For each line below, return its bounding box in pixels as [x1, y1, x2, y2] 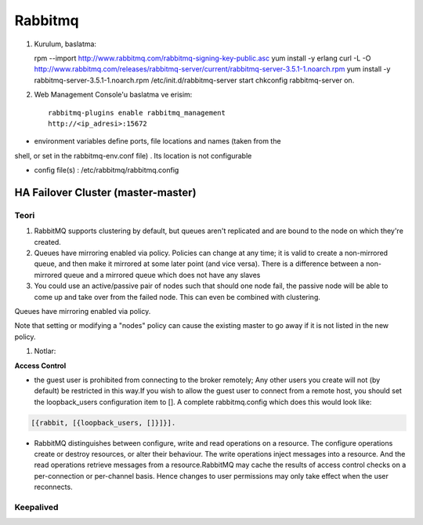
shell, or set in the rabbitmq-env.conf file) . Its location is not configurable [14, 151, 252, 160]
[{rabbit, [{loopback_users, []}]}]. [31, 418, 176, 427]
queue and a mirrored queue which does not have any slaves [63, 270, 261, 279]
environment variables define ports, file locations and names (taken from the [34, 137, 281, 146]
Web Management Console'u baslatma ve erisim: [34, 90, 193, 100]
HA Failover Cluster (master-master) [14, 185, 197, 199]
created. [34, 237, 62, 246]
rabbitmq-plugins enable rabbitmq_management [48, 108, 226, 117]
